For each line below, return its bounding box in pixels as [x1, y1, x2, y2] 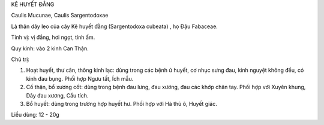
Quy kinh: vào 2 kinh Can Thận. [11, 45, 89, 52]
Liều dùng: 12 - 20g [11, 111, 59, 118]
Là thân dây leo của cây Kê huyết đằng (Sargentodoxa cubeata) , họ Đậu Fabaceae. [11, 23, 218, 30]
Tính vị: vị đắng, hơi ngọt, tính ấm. [11, 33, 95, 41]
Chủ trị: [11, 56, 30, 63]
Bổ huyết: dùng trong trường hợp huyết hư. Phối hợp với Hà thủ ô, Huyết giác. [26, 100, 217, 107]
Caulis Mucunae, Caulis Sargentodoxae [11, 12, 109, 19]
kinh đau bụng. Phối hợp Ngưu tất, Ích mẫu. [26, 75, 134, 82]
